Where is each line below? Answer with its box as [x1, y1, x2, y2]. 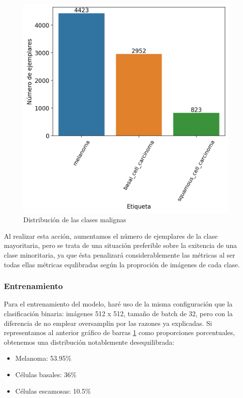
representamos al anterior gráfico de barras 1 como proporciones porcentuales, [4, 327, 235, 337]
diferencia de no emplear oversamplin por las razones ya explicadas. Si [4, 318, 212, 328]
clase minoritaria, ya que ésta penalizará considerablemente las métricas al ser [4, 249, 235, 260]
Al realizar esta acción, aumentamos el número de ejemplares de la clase [4, 230, 218, 241]
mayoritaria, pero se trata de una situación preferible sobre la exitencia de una [4, 240, 237, 250]
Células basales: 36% [15, 369, 77, 379]
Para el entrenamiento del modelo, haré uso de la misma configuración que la [4, 299, 233, 309]
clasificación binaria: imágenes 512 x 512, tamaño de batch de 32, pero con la [4, 308, 233, 318]
